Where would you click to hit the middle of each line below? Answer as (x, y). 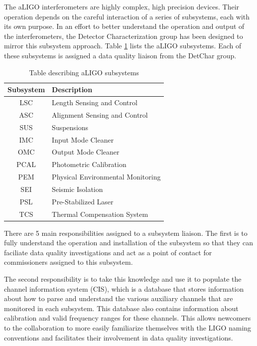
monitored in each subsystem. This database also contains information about (121, 308)
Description (72, 89)
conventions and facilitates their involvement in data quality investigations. (119, 337)
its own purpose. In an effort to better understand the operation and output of (124, 26)
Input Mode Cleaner (83, 139)
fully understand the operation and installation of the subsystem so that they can (128, 243)
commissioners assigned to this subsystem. (68, 262)
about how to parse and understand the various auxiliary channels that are (119, 298)
